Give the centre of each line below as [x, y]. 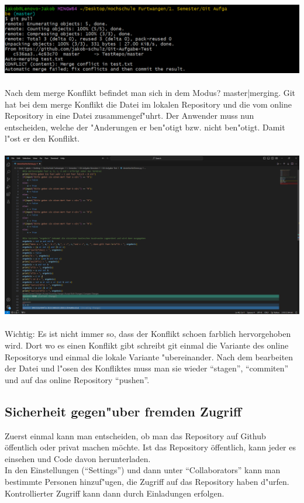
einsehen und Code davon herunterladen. [78, 458]
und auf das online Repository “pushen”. [77, 379]
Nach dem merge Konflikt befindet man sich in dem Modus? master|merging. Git [150, 92]
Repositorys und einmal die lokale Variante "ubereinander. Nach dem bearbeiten [149, 356]
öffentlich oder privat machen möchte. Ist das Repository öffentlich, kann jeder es [151, 447]
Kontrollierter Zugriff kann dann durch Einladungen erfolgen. [115, 493]
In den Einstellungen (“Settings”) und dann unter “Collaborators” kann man [143, 470]
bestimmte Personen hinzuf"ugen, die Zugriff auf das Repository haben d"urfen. [147, 481]
